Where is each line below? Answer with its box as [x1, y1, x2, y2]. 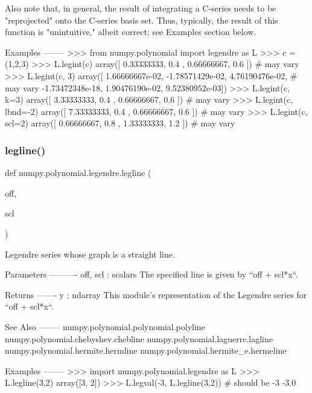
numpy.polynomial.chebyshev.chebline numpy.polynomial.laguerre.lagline [5, 332, 273, 345]
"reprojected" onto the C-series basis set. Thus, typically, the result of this [5, 13, 278, 26]
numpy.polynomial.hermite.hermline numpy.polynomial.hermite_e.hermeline [5, 344, 287, 357]
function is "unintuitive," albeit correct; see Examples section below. [5, 25, 256, 38]
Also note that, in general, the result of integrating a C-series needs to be [5, 2, 276, 14]
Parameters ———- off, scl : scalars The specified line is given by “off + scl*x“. [5, 268, 298, 281]
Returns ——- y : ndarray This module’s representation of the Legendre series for [5, 288, 307, 300]
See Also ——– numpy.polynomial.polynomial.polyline [5, 320, 205, 333]
